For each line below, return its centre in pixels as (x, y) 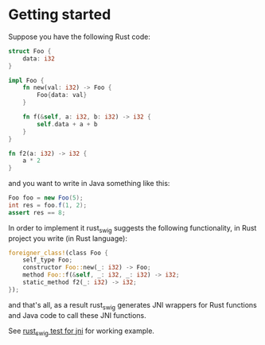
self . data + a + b (67, 124)
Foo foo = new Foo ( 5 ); (46, 198)
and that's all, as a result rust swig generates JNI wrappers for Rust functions (132, 306)
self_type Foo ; (48, 260)
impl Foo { (26, 80)
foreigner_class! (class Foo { (58, 253)
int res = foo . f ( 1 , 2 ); (48, 205)
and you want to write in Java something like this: (89, 184)
